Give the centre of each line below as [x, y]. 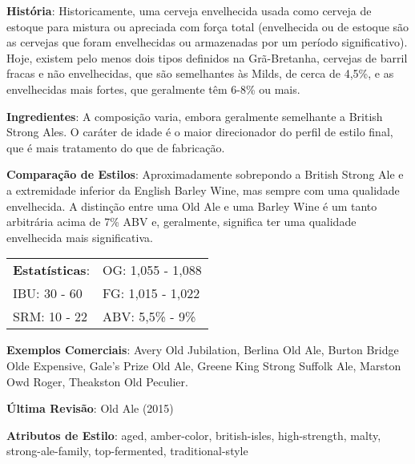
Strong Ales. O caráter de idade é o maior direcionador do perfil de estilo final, [200, 132]
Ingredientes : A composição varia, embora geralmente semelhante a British [195, 116]
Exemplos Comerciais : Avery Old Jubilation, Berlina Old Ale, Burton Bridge [203, 350]
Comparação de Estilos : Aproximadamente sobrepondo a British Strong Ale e [205, 174]
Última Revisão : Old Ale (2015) [90, 408]
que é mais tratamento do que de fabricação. [116, 147]
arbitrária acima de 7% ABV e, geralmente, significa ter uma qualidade [181, 222]
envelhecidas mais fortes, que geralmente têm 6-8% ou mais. [153, 89]
